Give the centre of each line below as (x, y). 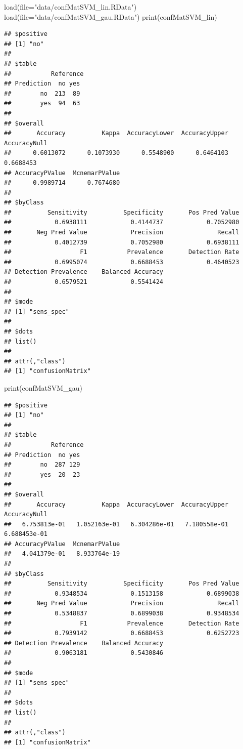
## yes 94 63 (42, 103)
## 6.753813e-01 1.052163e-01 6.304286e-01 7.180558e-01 (116, 524)
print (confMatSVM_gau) (43, 387)
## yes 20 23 (42, 474)
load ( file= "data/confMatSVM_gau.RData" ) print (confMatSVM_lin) (111, 16)
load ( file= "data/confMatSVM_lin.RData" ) (70, 7)
